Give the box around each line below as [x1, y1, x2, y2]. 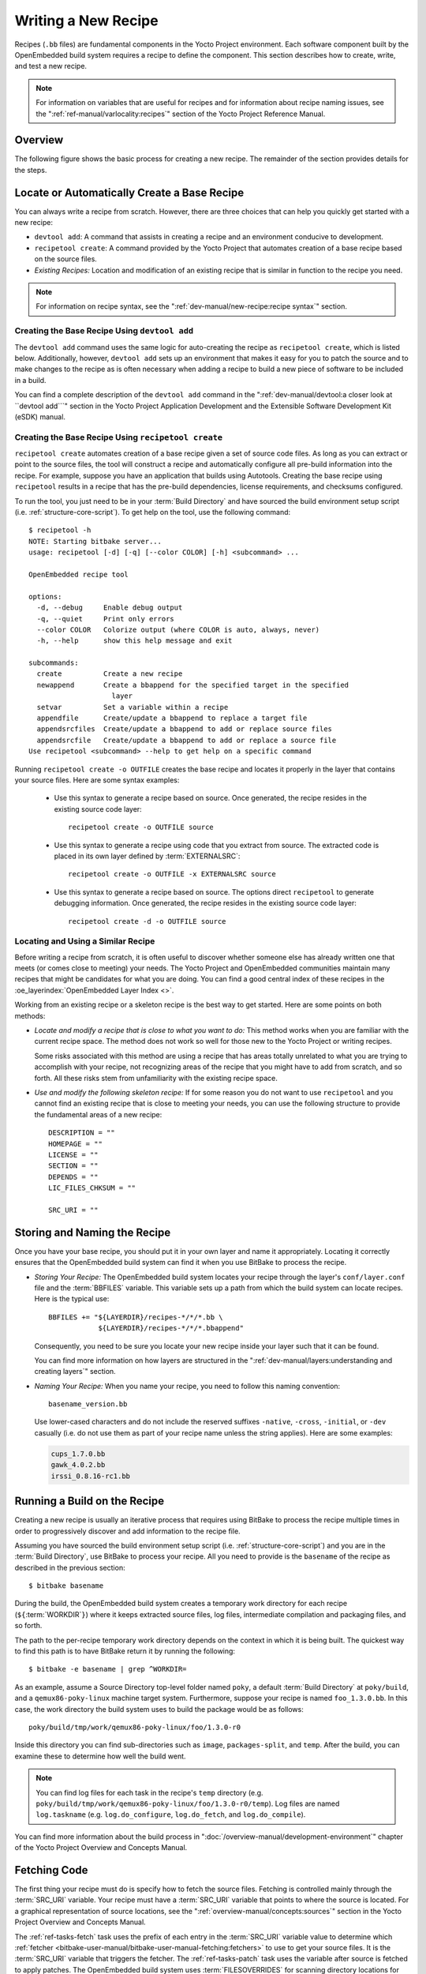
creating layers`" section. [34, 1367, 116, 1376]
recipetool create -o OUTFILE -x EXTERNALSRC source [68, 869, 276, 879]
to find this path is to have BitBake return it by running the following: [14, 1646, 236, 1656]
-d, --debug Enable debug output [36, 603, 183, 612]
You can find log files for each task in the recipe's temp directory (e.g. [35, 1788, 263, 1797]
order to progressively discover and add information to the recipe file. [14, 1526, 241, 1536]
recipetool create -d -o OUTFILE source [68, 917, 226, 925]
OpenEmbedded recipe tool [28, 569, 129, 579]
